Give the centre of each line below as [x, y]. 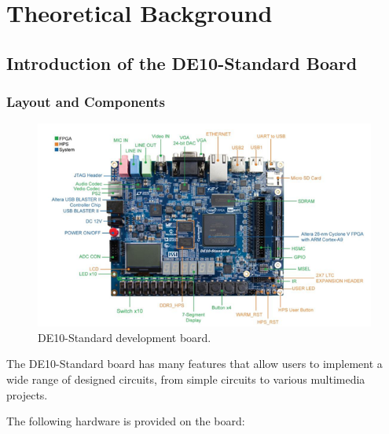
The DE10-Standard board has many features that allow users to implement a [194, 364]
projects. [27, 394]
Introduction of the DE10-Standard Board [182, 63]
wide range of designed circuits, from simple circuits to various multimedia [186, 379]
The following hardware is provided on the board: [126, 421]
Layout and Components [86, 102]
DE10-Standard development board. [125, 337]
